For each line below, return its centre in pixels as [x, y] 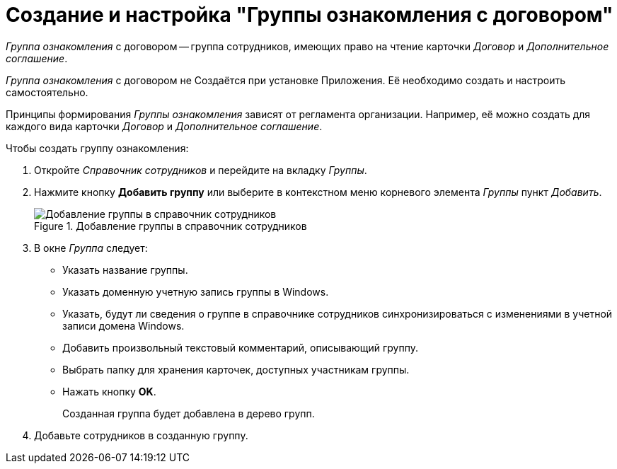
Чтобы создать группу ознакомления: [97, 148]
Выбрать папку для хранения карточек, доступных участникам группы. [236, 369]
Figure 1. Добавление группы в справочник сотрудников [171, 226]
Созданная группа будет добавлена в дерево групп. [189, 413]
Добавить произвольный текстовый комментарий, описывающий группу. [241, 347]
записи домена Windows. [123, 325]
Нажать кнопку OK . [109, 391]
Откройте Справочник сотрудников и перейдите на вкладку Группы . [201, 170]
